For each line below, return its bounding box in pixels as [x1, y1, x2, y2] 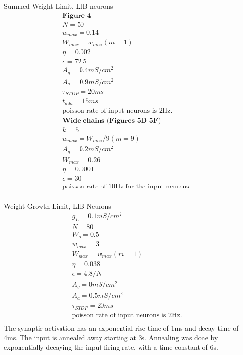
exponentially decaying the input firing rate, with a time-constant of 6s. [4, 342, 218, 352]
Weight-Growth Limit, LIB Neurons [4, 201, 111, 211]
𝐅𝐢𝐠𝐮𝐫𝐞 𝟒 [62, 12, 91, 19]
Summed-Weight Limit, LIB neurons [4, 1, 113, 11]
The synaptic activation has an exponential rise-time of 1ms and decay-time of [4, 322, 239, 333]
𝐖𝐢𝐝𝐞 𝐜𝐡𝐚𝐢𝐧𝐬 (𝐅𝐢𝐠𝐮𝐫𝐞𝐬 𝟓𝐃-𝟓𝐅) [62, 117, 161, 124]
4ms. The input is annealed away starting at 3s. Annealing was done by [4, 332, 218, 342]
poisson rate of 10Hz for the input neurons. [62, 183, 191, 190]
